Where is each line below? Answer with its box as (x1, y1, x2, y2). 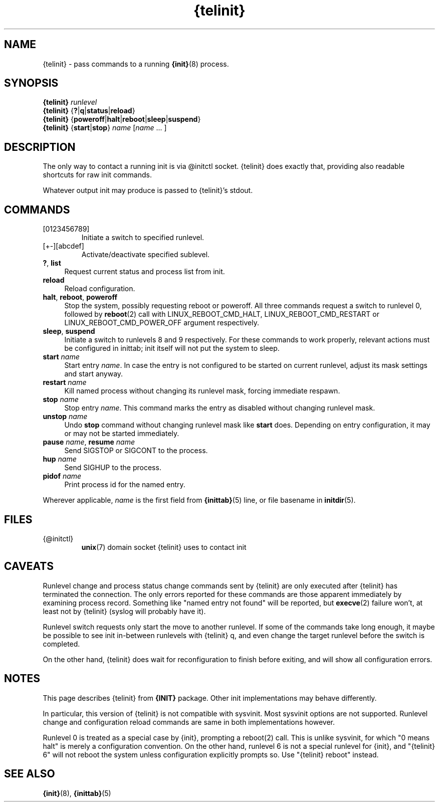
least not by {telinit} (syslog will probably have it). (43, 607, 206, 616)
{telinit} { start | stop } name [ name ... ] (43, 123, 167, 132)
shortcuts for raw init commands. (43, 170, 152, 179)
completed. (43, 639, 80, 648)
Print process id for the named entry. (64, 480, 185, 489)
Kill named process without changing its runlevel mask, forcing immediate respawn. (64, 386, 340, 395)
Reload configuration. (64, 284, 135, 293)
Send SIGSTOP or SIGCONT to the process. (64, 446, 208, 455)
